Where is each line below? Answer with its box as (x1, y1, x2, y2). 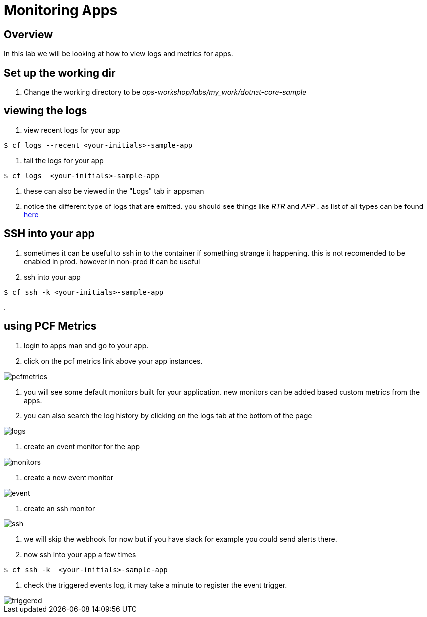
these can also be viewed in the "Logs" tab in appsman (24, 186, 204, 195)
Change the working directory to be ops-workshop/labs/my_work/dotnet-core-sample (24, 88, 307, 97)
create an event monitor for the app (24, 442, 140, 451)
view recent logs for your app (24, 125, 120, 134)
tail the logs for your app (24, 156, 104, 165)
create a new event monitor (24, 473, 113, 482)
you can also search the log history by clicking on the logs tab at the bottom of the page (24, 411, 312, 420)
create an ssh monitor (24, 504, 95, 513)
